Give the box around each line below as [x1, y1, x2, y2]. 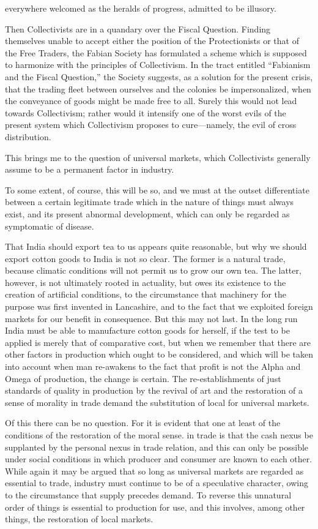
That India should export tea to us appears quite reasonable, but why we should [5, 240, 307, 253]
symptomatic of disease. [5, 219, 94, 232]
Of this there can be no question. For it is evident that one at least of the [5, 416, 281, 429]
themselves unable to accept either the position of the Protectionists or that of [5, 34, 299, 47]
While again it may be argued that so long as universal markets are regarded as [5, 464, 304, 477]
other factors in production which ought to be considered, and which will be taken [5, 348, 313, 361]
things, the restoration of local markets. [5, 512, 153, 525]
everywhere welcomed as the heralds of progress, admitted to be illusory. [5, 2, 276, 14]
